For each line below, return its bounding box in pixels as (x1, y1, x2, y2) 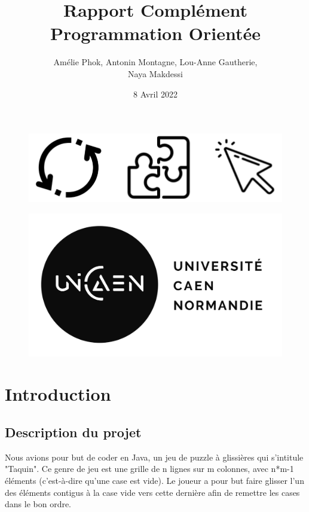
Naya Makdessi (128, 67, 183, 80)
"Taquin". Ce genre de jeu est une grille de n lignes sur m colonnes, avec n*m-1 (5, 462, 294, 475)
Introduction (5, 382, 111, 406)
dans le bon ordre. (5, 498, 72, 510)
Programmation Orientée (50, 21, 261, 45)
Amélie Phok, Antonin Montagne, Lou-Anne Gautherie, (53, 56, 258, 68)
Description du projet (5, 423, 142, 441)
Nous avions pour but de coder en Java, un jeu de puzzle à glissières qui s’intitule (5, 450, 304, 463)
